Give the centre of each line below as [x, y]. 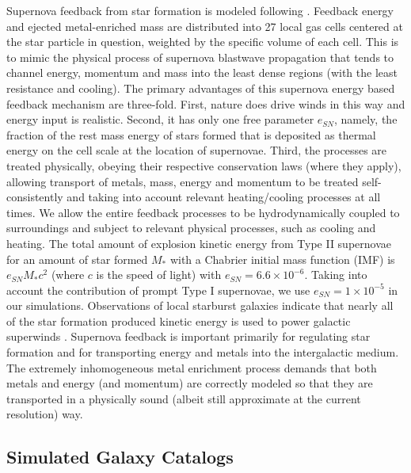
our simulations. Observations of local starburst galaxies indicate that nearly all [200, 305]
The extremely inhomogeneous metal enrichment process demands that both [192, 367]
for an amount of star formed [77, 259]
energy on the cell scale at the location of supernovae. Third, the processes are [197, 150]
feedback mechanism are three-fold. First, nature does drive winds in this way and [206, 103]
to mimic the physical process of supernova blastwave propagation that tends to [200, 57]
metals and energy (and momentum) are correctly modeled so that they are [190, 383]
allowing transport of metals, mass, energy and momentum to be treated [183, 181]
